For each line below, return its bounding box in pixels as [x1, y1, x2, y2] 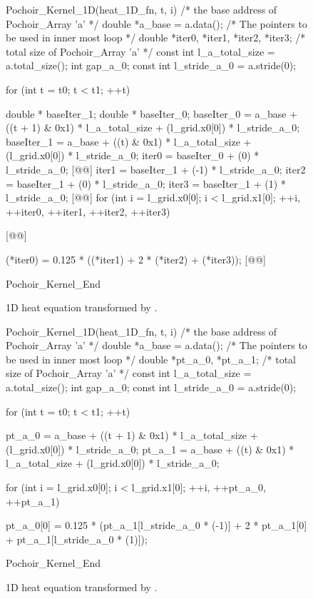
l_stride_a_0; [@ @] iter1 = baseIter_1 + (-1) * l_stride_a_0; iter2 [6, 161, 306, 176]
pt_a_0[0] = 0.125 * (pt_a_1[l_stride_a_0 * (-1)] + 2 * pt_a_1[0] [6, 518, 307, 533]
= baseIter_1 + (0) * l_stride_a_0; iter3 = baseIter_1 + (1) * [6, 176, 286, 191]
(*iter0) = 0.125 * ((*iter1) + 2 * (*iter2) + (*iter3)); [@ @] [6, 251, 266, 266]
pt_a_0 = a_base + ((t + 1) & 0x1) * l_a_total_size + [6, 428, 258, 443]
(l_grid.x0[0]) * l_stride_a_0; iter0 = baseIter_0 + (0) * [6, 148, 260, 163]
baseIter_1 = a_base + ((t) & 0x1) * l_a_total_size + [6, 134, 252, 149]
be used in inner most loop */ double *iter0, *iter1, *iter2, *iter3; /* [6, 30, 306, 45]
